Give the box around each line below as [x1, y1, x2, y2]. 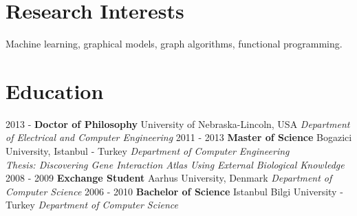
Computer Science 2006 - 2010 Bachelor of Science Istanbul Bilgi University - [6, 184, 343, 198]
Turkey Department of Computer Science [6, 197, 178, 212]
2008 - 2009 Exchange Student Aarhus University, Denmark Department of [6, 171, 332, 185]
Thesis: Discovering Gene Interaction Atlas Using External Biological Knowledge [6, 157, 345, 171]
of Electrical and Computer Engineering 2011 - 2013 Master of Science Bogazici [6, 130, 352, 144]
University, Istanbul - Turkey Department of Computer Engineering [6, 144, 290, 158]
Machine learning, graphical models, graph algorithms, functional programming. [6, 36, 343, 51]
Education [6, 76, 104, 105]
